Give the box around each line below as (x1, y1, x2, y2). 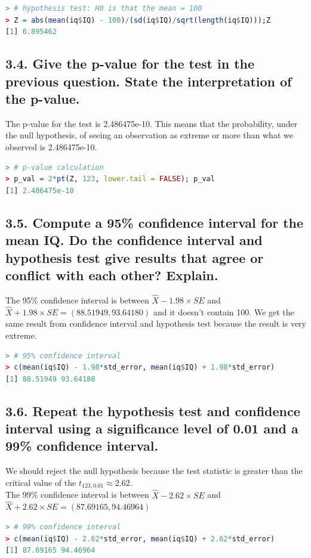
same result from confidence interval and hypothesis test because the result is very (5, 317, 306, 330)
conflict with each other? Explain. (5, 265, 218, 284)
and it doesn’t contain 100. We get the (153, 305, 294, 318)
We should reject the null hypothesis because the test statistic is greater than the (5, 464, 303, 477)
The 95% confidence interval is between (5, 293, 149, 306)
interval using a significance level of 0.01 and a (5, 419, 298, 438)
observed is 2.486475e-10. (5, 140, 97, 153)
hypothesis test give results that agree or (5, 248, 264, 266)
